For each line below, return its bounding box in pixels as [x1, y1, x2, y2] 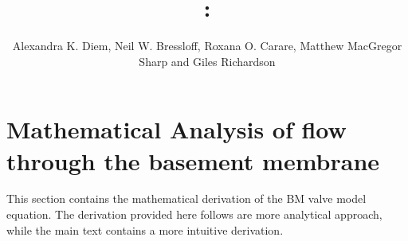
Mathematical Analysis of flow [6, 113, 347, 146]
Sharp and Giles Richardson [139, 52, 276, 69]
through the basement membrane [6, 144, 380, 177]
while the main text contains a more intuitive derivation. [6, 221, 284, 238]
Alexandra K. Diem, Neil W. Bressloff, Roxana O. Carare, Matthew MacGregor [12, 37, 402, 54]
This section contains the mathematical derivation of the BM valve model [6, 190, 367, 207]
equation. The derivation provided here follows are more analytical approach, [6, 206, 382, 223]
